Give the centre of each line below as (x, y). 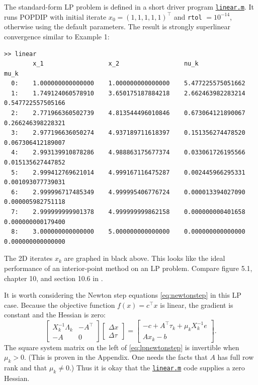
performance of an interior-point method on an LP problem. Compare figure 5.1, (128, 268)
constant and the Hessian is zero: (55, 315)
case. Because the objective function (60, 305)
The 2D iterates (28, 258)
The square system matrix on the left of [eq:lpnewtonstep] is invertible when (122, 347)
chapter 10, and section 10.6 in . (54, 278)
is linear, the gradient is (197, 305)
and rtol (188, 16)
